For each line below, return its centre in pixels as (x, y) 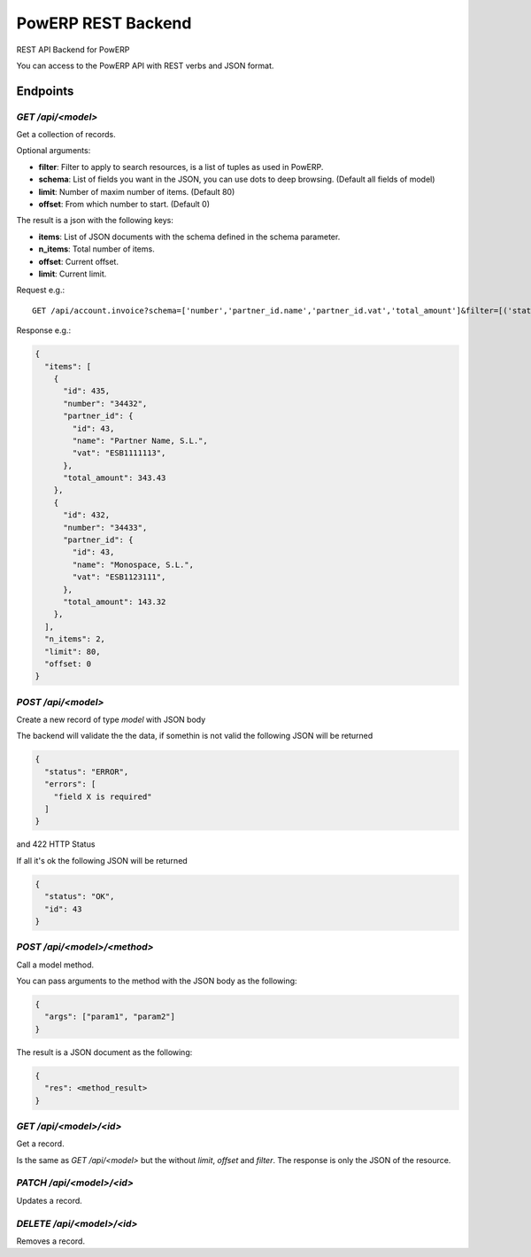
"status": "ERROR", (87, 772)
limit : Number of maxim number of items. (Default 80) (137, 191)
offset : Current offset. (79, 261)
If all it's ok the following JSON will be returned (102, 860)
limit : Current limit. (73, 274)
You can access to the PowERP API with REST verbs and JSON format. (145, 66)
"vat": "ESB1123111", (119, 577)
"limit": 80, (73, 652)
